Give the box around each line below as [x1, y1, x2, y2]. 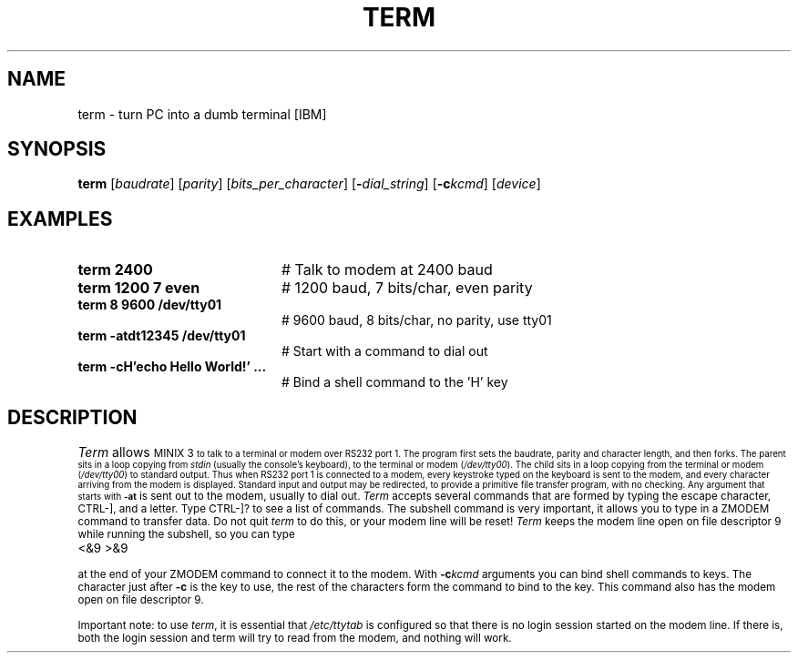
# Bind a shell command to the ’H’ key [281, 374, 508, 391]
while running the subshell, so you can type [77, 528, 295, 542]
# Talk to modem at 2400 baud [281, 260, 493, 279]
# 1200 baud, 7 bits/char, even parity [281, 279, 533, 298]
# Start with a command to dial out [281, 343, 488, 360]
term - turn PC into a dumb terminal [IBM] [77, 106, 327, 122]
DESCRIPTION [7, 405, 138, 429]
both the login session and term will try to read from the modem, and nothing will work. [77, 632, 512, 645]
